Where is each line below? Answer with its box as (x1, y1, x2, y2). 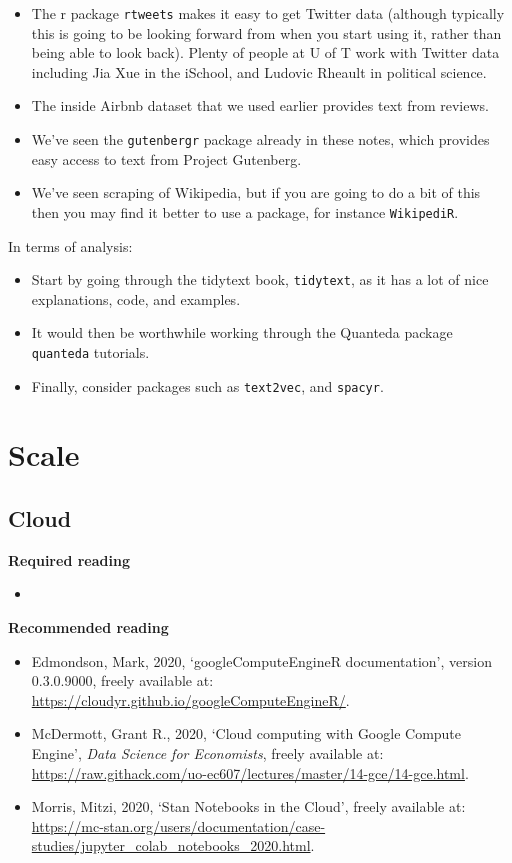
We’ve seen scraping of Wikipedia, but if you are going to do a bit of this (31, 182, 481, 203)
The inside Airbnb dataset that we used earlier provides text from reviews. (31, 95, 489, 116)
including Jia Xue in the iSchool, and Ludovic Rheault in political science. (31, 61, 487, 82)
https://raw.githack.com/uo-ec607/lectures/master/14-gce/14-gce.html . (31, 762, 469, 783)
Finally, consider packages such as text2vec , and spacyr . (31, 375, 384, 396)
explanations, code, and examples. (31, 288, 241, 309)
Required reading (8, 549, 130, 570)
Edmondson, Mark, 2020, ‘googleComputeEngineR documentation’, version (31, 650, 492, 671)
